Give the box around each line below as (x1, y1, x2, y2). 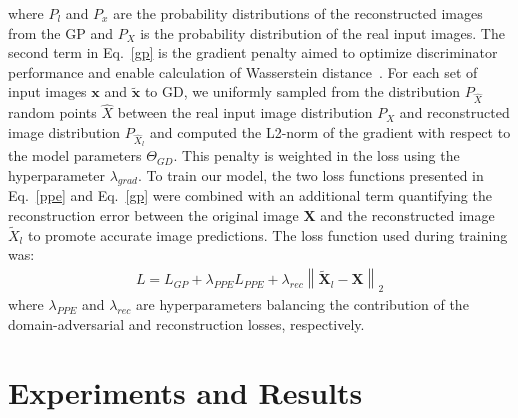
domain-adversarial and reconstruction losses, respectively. (8, 313, 365, 334)
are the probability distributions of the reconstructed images (113, 3, 483, 23)
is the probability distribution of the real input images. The (140, 22, 505, 43)
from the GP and (8, 22, 113, 43)
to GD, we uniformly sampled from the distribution (144, 81, 461, 102)
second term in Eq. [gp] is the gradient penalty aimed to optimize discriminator (8, 42, 498, 63)
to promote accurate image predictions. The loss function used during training (27, 224, 508, 245)
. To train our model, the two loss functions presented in (138, 164, 484, 185)
